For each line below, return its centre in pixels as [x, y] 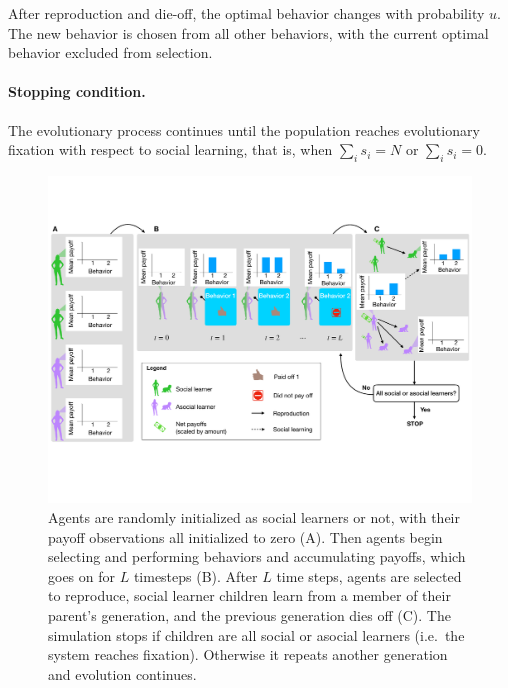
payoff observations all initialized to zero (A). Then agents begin [245, 536]
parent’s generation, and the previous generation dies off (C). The [249, 615]
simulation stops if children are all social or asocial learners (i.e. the [256, 634]
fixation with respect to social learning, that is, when [170, 149]
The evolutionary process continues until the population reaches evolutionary [244, 129]
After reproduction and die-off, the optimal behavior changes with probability [246, 13]
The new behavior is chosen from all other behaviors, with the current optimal [248, 32]
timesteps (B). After [195, 575]
